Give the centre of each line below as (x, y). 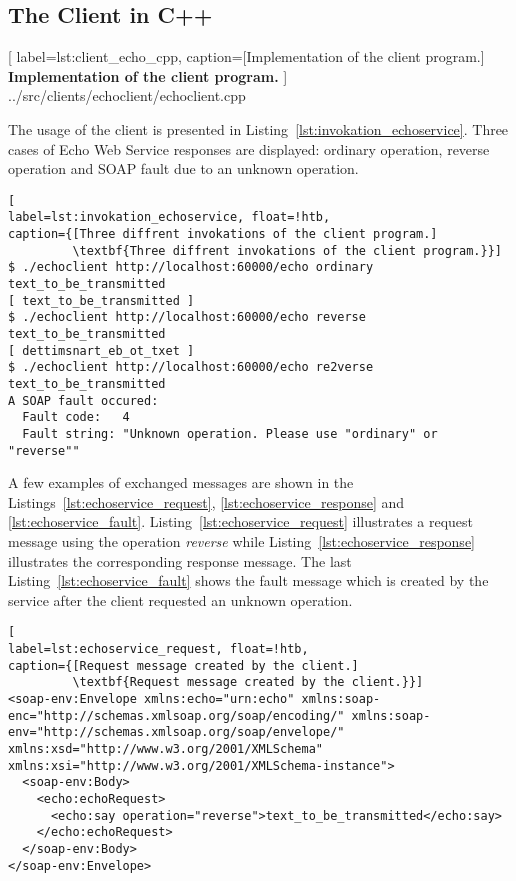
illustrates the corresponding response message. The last (180, 560)
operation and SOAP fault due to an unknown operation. (183, 168)
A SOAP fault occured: (83, 400)
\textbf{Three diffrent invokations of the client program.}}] (287, 250)
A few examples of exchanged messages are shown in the (181, 482)
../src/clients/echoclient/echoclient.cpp (127, 95)
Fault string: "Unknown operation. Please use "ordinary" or (230, 433)
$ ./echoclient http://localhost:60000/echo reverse (187, 317)
